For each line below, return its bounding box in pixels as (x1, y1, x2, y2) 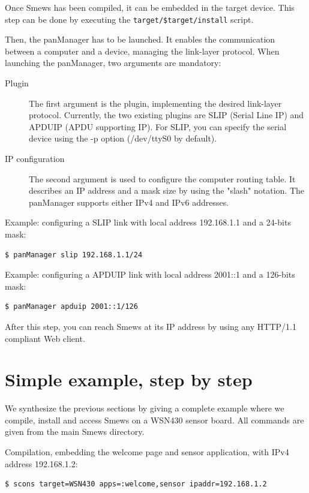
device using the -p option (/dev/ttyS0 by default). (29, 132, 217, 145)
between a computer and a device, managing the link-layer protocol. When (5, 44, 280, 57)
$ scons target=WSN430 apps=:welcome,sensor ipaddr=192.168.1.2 (5, 480, 267, 489)
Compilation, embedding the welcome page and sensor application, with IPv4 (5, 446, 289, 458)
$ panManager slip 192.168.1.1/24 (5, 250, 143, 259)
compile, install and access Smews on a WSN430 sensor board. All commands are (5, 413, 304, 426)
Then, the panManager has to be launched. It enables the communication (5, 33, 275, 46)
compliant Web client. (5, 332, 85, 344)
